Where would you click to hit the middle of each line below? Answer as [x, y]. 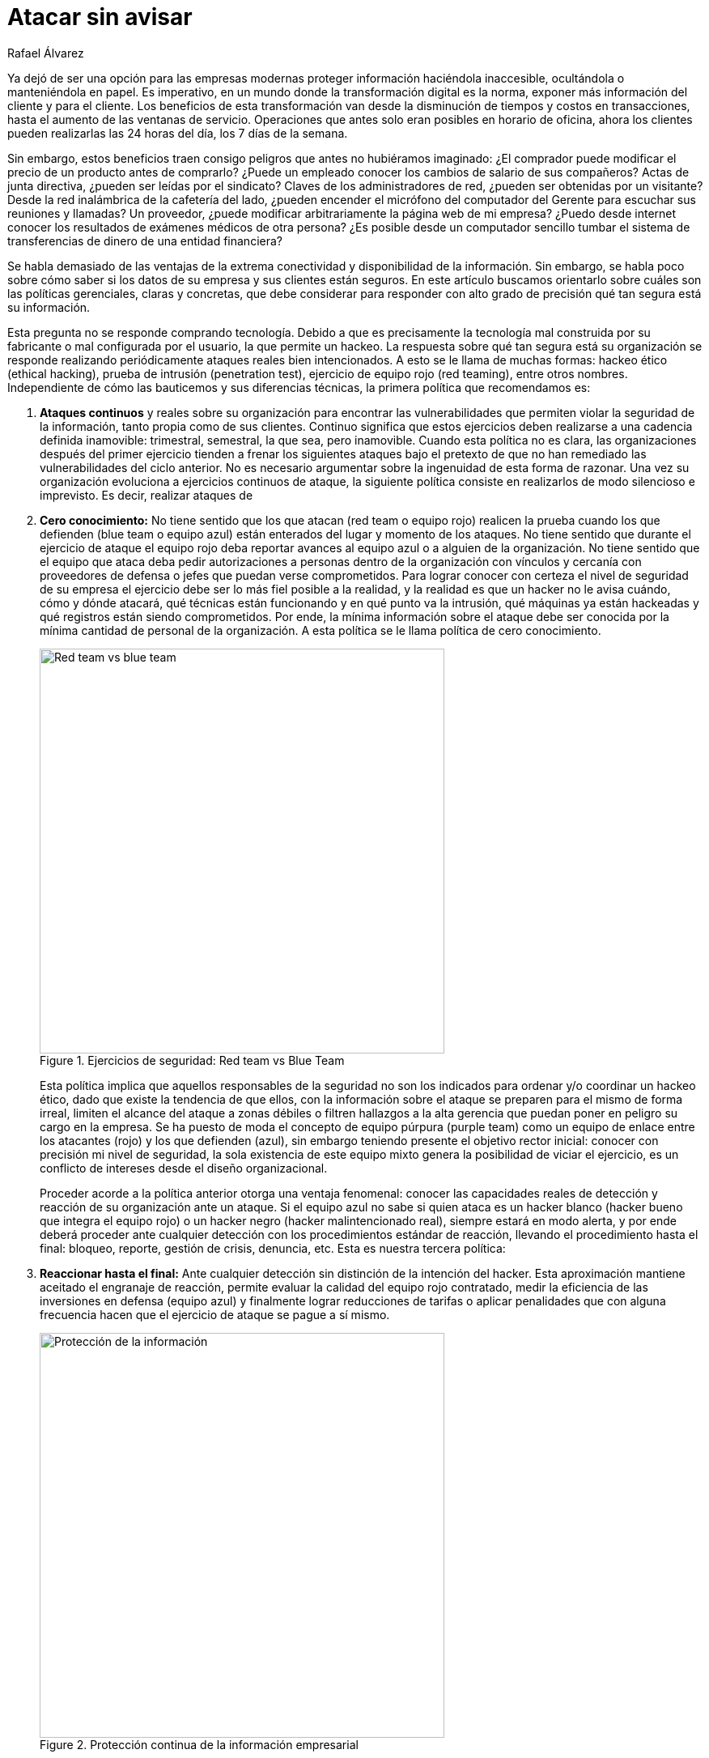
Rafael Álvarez [46, 53]
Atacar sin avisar [100, 17]
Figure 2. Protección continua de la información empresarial [199, 1744]
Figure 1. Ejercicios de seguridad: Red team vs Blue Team [192, 1060]
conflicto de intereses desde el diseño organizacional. [184, 1168]
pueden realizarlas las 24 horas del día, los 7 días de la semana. [178, 133]
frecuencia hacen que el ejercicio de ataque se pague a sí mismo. [215, 1314]
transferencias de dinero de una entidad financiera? [145, 241]
